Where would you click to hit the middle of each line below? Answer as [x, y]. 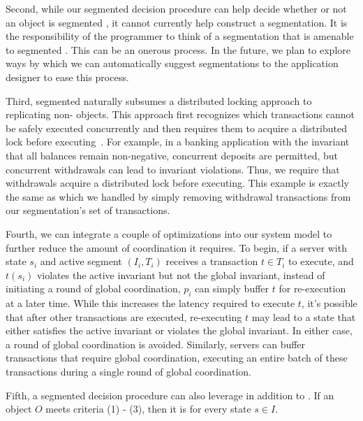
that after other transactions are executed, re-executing [124, 316]
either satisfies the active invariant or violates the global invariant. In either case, [179, 330]
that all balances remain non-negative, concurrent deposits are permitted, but [172, 155]
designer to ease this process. [67, 77]
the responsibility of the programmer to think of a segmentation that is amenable [180, 36]
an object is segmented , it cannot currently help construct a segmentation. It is [177, 22]
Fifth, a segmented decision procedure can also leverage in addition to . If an [170, 395]
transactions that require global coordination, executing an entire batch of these [177, 358]
